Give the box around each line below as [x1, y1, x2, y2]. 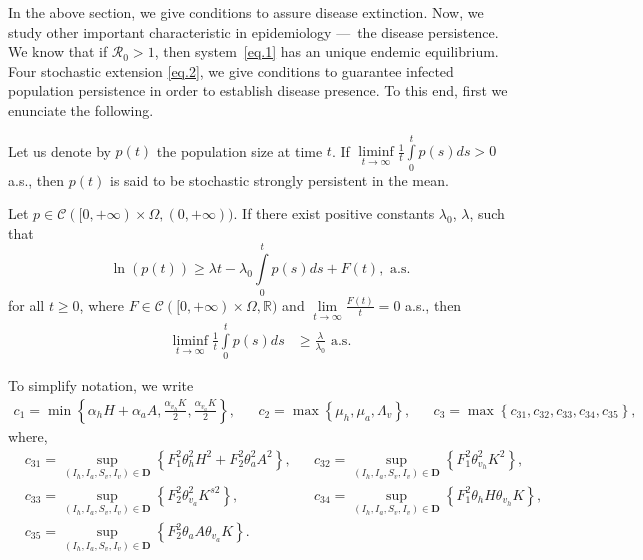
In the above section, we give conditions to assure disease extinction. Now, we [8, 2, 484, 22]
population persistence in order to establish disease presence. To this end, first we [8, 80, 508, 101]
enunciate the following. [8, 99, 154, 120]
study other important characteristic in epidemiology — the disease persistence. [8, 21, 499, 42]
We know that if [8, 41, 108, 62]
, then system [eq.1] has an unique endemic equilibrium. [154, 41, 499, 62]
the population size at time [156, 140, 323, 161]
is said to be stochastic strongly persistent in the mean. [109, 169, 449, 190]
